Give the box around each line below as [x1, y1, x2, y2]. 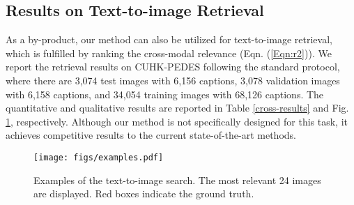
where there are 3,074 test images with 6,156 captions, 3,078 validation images [6, 73, 340, 87]
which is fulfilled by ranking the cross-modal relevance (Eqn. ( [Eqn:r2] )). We [6, 45, 332, 60]
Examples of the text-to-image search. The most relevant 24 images [33, 172, 321, 187]
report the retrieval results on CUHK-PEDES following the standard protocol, [6, 59, 340, 74]
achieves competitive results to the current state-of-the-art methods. [6, 128, 296, 142]
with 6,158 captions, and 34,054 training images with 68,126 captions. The [6, 86, 324, 101]
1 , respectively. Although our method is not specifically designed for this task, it [6, 114, 348, 128]
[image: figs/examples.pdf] [33, 152, 164, 162]
